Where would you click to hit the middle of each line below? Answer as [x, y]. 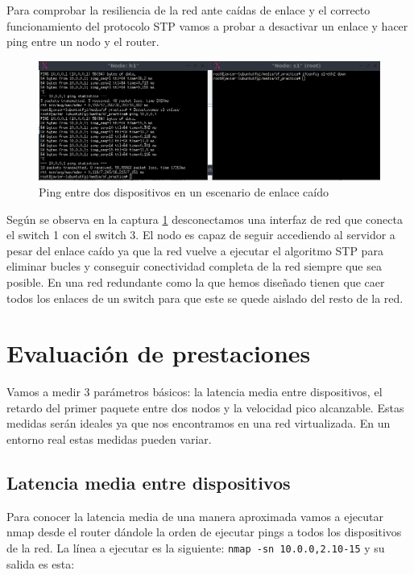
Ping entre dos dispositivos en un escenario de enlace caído [184, 191]
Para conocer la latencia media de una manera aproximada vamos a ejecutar [195, 516]
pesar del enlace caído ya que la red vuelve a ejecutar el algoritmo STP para [195, 250]
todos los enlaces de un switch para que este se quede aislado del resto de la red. [205, 298]
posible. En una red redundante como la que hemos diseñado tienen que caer [196, 281]
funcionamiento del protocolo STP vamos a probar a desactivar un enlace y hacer [207, 25]
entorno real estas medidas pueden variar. [109, 439]
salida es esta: [41, 563]
